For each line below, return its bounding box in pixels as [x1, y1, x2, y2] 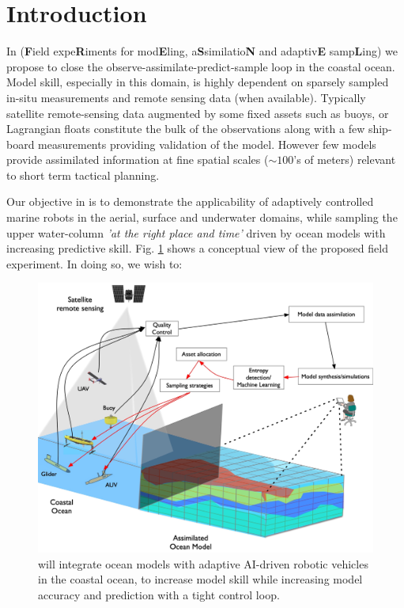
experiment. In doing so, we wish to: [6, 255, 183, 272]
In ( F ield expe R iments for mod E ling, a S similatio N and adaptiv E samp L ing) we [6, 43, 398, 59]
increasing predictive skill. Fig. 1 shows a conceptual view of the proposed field [6, 240, 388, 256]
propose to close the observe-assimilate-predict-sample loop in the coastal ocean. [6, 58, 395, 74]
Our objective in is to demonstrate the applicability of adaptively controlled [6, 193, 374, 210]
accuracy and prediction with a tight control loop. [38, 586, 280, 602]
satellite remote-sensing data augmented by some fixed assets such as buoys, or [6, 104, 389, 121]
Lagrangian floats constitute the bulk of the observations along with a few [6, 120, 365, 137]
